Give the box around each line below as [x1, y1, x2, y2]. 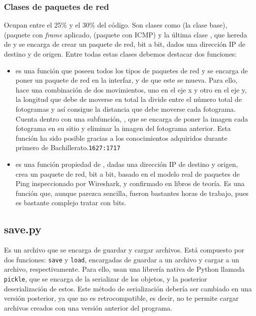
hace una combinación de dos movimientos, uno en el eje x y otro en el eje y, [15, 84, 247, 95]
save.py [4, 221, 41, 237]
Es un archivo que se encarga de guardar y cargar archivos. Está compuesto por [4, 245, 245, 255]
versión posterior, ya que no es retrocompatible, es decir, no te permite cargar [4, 293, 239, 303]
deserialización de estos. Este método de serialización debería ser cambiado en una [4, 283, 252, 293]
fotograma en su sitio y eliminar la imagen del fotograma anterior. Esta [15, 123, 231, 133]
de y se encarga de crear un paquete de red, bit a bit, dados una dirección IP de [4, 39, 246, 49]
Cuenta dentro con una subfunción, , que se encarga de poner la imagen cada [15, 113, 248, 124]
